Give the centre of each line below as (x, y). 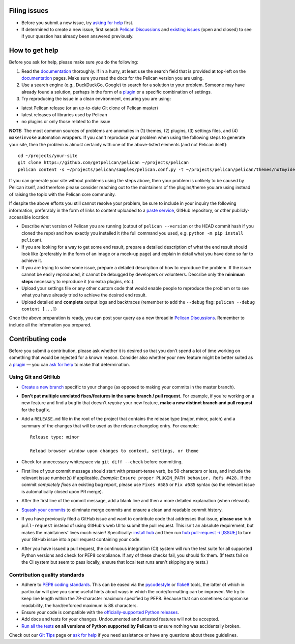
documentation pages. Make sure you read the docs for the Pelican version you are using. (113, 78)
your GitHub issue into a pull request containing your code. (81, 540)
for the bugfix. (36, 410)
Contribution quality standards (47, 575)
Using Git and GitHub (35, 377)
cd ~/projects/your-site (48, 156)
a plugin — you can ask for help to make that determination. (70, 364)
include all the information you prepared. (50, 324)
